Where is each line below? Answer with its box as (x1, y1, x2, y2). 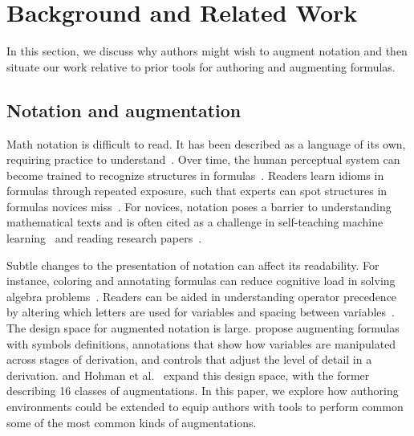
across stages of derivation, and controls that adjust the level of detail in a (6, 351, 372, 368)
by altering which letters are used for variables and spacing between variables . (6, 304, 396, 320)
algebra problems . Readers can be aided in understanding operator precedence (6, 287, 397, 304)
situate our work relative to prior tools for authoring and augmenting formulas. (6, 58, 396, 75)
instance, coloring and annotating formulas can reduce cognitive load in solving (6, 272, 396, 289)
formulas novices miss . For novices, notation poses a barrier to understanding (6, 198, 392, 214)
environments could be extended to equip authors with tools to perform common (6, 398, 404, 415)
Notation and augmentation (6, 97, 241, 122)
